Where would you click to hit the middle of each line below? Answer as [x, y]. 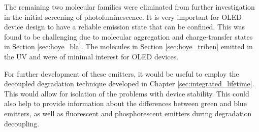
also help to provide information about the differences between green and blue [125, 103]
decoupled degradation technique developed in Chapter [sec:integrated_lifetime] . [129, 84]
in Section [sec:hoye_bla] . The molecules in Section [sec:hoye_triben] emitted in [128, 46]
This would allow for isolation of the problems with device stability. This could [127, 93]
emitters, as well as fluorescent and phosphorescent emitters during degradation [128, 113]
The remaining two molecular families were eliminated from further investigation [129, 7]
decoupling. [22, 123]
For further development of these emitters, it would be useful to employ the [122, 73]
